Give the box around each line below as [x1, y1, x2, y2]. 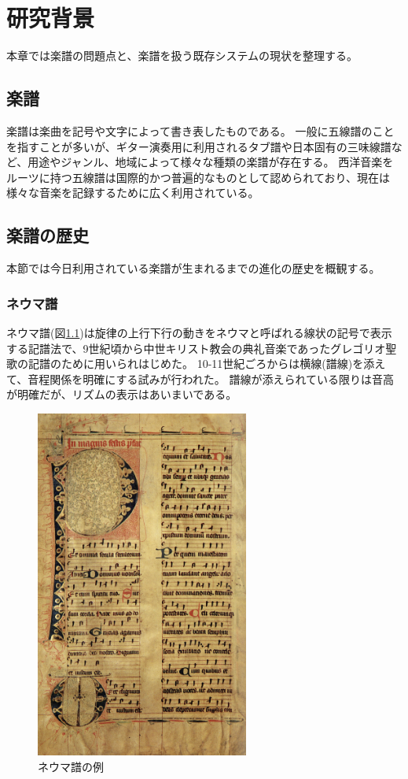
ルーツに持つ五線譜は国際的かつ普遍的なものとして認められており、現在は [6, 169, 390, 185]
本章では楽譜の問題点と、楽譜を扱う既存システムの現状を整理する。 [6, 47, 358, 64]
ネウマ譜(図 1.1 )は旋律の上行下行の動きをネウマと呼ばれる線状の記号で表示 [6, 324, 392, 340]
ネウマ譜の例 [38, 758, 104, 774]
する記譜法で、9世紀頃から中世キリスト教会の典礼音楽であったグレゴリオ [6, 339, 386, 356]
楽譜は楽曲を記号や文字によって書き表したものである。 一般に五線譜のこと [6, 122, 395, 139]
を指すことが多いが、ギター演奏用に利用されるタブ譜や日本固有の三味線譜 [6, 138, 391, 154]
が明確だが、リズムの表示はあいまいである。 [6, 386, 237, 402]
